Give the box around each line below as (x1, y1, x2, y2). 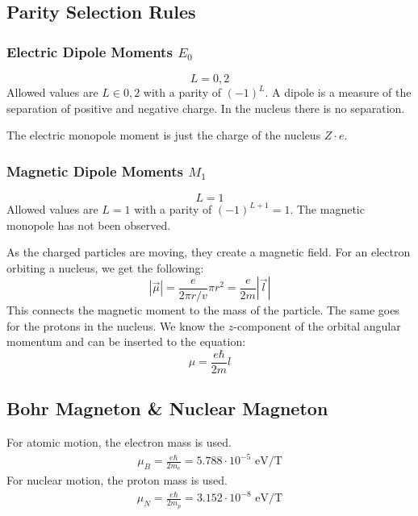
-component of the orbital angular (233, 317, 401, 334)
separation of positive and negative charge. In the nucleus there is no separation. (6, 99, 405, 116)
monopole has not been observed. (6, 216, 171, 233)
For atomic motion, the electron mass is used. (6, 434, 232, 451)
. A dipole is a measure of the (265, 84, 412, 100)
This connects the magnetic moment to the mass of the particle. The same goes (6, 301, 399, 318)
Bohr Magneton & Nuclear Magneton (6, 396, 328, 421)
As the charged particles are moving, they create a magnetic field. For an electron (6, 243, 411, 260)
